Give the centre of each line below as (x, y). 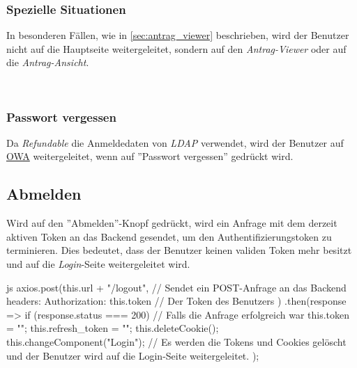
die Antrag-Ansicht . (48, 62)
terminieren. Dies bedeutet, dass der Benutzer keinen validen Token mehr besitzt (179, 250)
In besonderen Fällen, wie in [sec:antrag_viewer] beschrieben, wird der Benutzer (178, 35)
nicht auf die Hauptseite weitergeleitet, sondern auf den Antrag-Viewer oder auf (176, 48)
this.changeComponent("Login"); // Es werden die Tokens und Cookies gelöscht (176, 341)
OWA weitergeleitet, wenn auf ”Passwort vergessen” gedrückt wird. (150, 156)
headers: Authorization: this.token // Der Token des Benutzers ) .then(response (176, 301)
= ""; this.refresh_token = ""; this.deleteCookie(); (113, 328)
